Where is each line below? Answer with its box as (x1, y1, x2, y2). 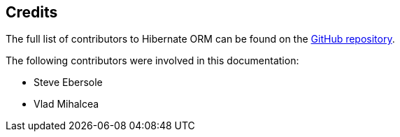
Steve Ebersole (34, 76, 103, 89)
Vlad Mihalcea (34, 98, 99, 110)
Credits (6, 3, 58, 21)
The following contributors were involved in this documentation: (6, 55, 299, 67)
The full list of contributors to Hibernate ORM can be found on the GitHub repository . (6, 33, 395, 45)
